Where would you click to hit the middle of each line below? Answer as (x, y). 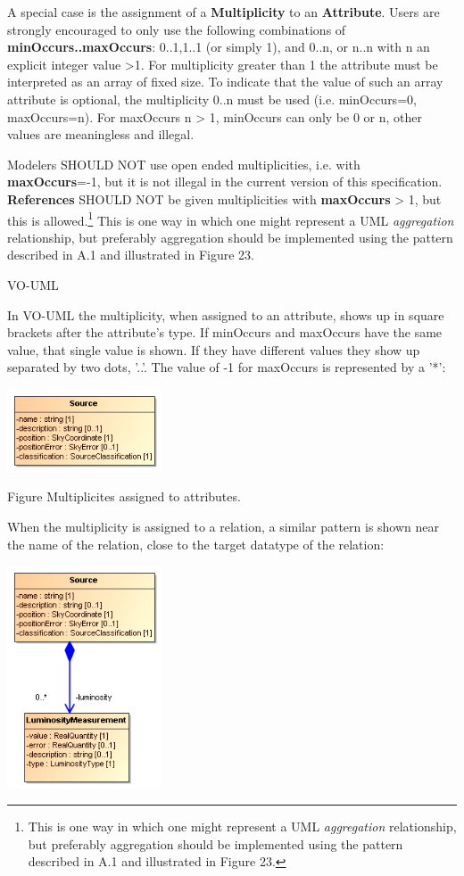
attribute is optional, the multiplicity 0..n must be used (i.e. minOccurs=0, (212, 99)
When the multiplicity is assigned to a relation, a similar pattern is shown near (224, 526)
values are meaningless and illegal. (101, 134)
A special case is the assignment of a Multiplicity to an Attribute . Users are (224, 12)
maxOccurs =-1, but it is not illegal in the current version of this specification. (225, 182)
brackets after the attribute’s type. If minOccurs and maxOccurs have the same (225, 332)
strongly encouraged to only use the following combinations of (177, 29)
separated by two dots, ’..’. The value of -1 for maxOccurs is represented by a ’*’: (227, 367)
